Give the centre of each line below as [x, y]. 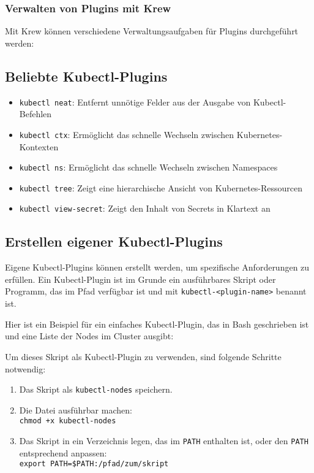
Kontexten [39, 146]
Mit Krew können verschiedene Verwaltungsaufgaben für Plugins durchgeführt [152, 31]
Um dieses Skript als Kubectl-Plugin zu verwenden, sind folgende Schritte [143, 356]
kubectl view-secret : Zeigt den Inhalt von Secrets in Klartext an [145, 208]
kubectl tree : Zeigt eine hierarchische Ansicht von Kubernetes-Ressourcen [161, 187]
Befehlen [36, 114]
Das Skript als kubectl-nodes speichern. [96, 389]
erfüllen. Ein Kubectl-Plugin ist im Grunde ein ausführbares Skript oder [140, 279]
